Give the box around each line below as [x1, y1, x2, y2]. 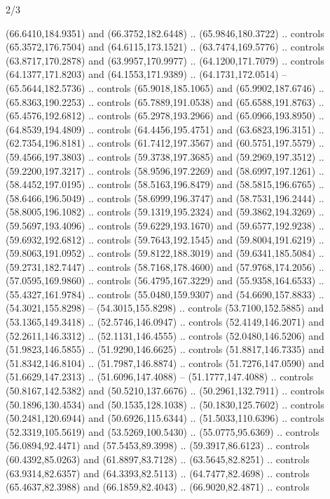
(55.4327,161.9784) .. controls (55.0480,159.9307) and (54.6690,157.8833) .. [6, 286, 324, 301]
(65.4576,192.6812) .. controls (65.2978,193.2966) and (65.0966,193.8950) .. [6, 108, 324, 123]
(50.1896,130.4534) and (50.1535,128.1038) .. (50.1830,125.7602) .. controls [6, 397, 324, 411]
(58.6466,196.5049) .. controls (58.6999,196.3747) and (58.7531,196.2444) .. [6, 190, 324, 205]
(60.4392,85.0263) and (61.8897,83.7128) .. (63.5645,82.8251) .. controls [6, 452, 310, 466]
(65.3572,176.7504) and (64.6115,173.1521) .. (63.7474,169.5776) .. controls [6, 39, 324, 54]
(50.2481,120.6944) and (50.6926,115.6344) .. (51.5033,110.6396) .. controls [6, 411, 324, 425]
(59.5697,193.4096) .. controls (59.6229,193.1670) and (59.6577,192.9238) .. [6, 218, 324, 232]
